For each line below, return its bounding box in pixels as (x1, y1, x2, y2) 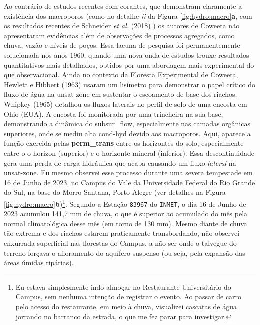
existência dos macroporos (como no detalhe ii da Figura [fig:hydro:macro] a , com (4, 10, 252, 21)
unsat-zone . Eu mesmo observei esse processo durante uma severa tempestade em (4, 167, 253, 178)
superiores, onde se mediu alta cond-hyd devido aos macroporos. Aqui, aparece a (4, 128, 251, 138)
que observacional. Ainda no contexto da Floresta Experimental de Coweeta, (4, 69, 238, 80)
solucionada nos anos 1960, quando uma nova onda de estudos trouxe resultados (4, 49, 249, 60)
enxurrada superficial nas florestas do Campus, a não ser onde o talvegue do (4, 237, 237, 248)
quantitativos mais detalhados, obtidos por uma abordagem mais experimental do (4, 59, 254, 70)
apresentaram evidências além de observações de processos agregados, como (4, 30, 235, 40)
